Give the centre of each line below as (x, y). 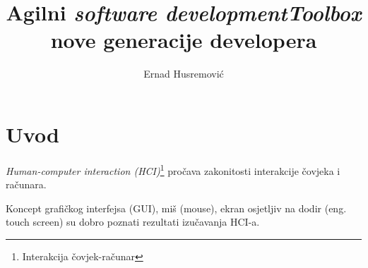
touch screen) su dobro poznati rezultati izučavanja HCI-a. (133, 222)
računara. (26, 184)
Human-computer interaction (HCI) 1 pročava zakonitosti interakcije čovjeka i (173, 169)
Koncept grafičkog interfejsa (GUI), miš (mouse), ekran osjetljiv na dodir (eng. (176, 208)
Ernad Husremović (184, 74)
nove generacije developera (184, 40)
